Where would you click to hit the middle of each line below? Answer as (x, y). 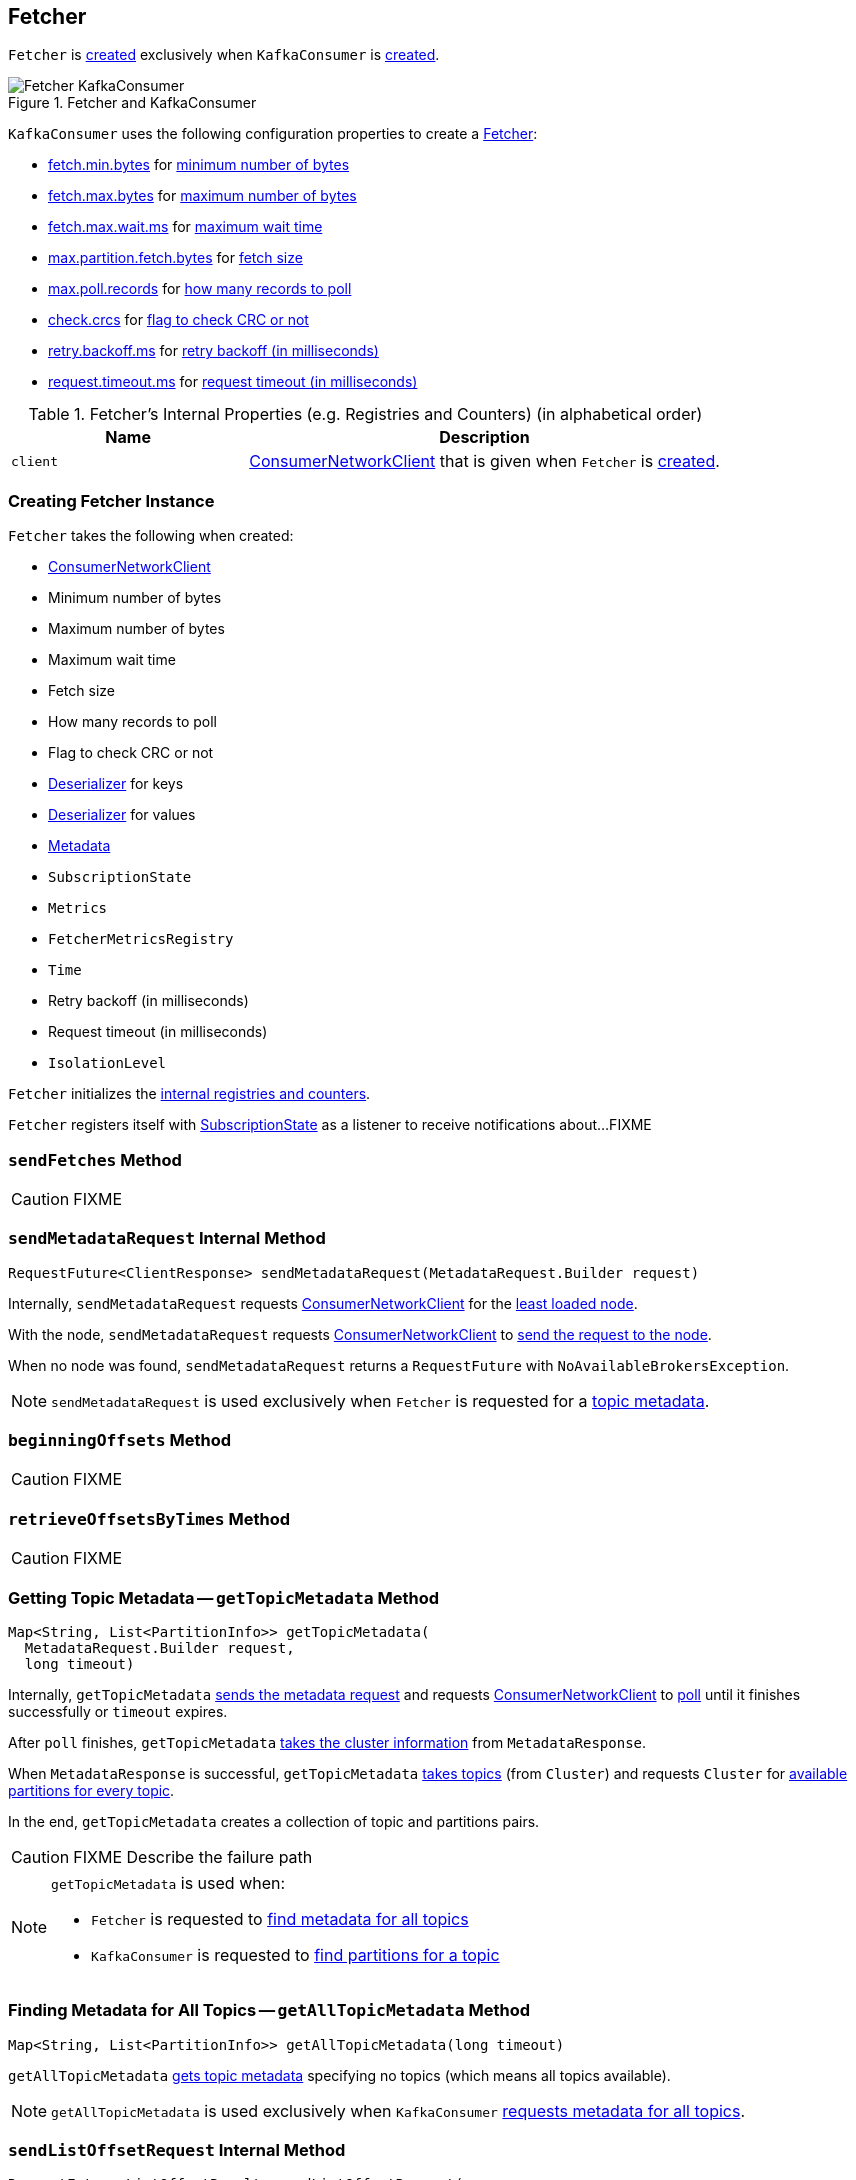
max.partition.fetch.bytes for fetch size (175, 258)
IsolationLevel (107, 1063)
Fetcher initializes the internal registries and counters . (189, 1094)
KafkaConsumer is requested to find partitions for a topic (295, 1954)
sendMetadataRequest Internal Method (167, 1238)
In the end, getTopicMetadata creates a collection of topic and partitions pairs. (274, 1821)
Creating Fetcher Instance (111, 500)
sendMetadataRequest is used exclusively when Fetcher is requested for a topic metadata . (380, 1400)
